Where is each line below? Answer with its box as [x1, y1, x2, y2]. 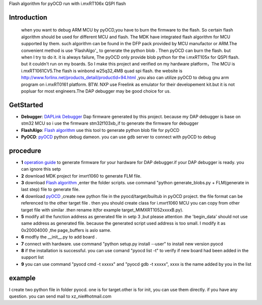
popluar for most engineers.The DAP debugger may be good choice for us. [21, 88, 171, 94]
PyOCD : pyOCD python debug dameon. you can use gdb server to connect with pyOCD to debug [21, 134, 216, 140]
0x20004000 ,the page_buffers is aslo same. [21, 227, 112, 233]
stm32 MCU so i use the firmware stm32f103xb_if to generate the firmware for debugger [21, 120, 199, 126]
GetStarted [9, 101, 43, 109]
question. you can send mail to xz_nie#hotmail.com [9, 293, 112, 299]
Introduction [9, 13, 48, 21]
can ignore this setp [21, 166, 61, 172]
